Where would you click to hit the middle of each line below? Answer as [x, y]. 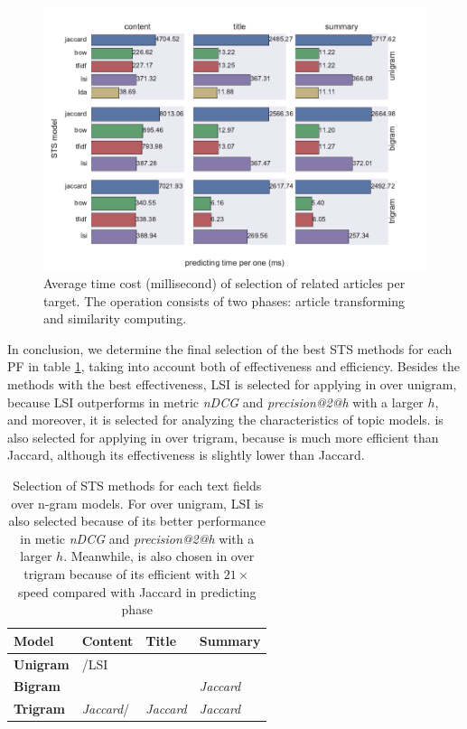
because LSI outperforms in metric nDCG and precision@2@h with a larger [215, 402]
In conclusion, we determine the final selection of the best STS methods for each [230, 348]
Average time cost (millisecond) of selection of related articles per [224, 283]
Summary [230, 640]
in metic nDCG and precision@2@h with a [137, 538]
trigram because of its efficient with [122, 574]
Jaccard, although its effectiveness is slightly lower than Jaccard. [186, 455]
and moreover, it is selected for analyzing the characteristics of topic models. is [225, 420]
